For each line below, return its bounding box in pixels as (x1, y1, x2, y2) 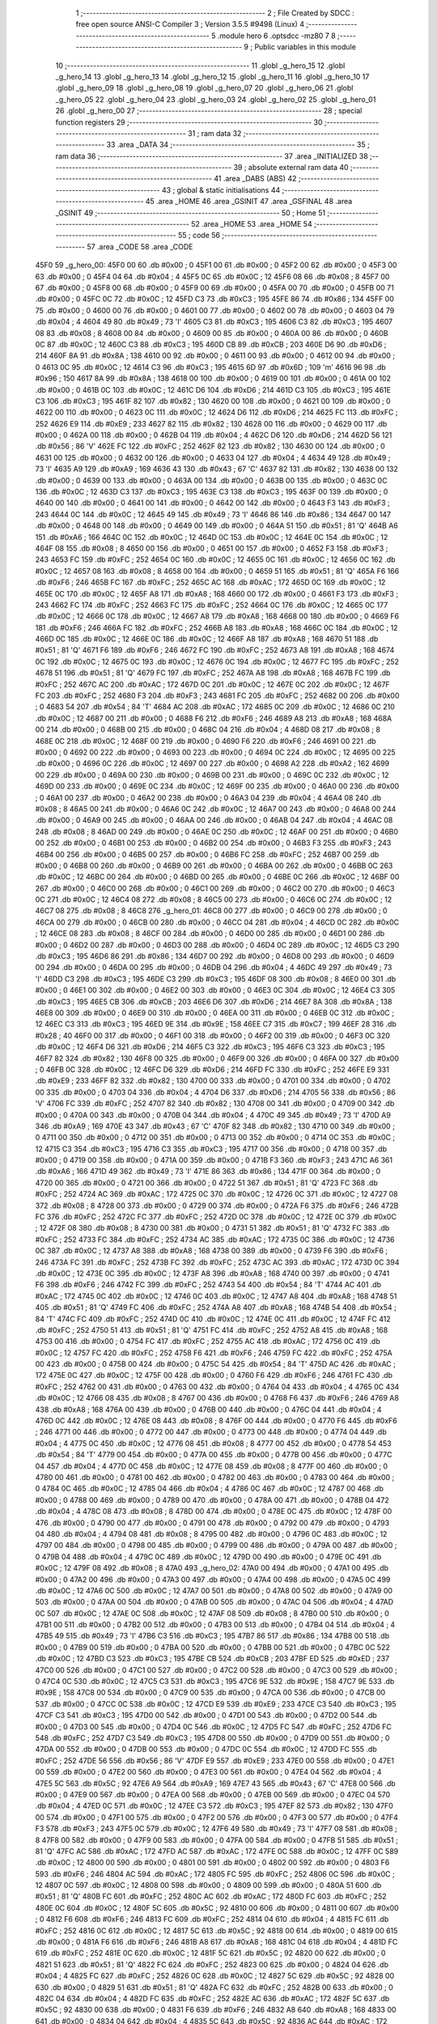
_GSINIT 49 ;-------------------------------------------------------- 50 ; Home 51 (55, 207, 326, 218)
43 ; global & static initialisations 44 (162, 185, 281, 194)
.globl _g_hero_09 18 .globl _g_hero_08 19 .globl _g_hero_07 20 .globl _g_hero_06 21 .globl (55, 83, 354, 93)
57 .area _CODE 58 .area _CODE (86, 241, 193, 251)
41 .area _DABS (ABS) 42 (214, 174, 297, 184)
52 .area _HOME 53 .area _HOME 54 (190, 219, 312, 229)
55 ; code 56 (178, 231, 220, 240)
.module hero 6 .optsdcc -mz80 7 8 (217, 31, 336, 40)
